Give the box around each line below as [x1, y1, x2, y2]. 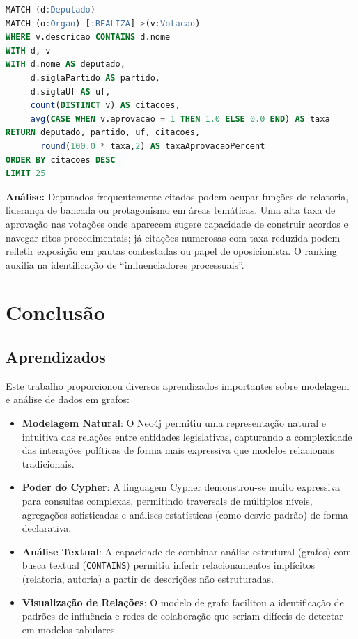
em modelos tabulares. [22, 622, 118, 636]
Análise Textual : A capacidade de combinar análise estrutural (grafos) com [22, 544, 352, 558]
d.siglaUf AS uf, [30, 86, 111, 97]
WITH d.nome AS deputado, [6, 59, 125, 70]
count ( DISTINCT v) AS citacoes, [30, 100, 180, 111]
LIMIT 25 [6, 168, 46, 179]
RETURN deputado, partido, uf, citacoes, [6, 127, 201, 138]
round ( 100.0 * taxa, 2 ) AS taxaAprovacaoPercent [40, 141, 265, 151]
